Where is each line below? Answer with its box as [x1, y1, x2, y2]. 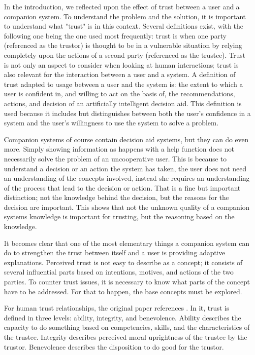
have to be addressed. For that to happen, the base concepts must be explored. [4, 286, 242, 296]
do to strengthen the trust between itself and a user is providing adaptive [4, 247, 225, 258]
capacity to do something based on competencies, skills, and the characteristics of [4, 322, 250, 332]
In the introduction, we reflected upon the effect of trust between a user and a [4, 1, 240, 11]
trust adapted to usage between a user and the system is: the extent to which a [4, 79, 243, 89]
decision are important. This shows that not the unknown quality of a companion [4, 201, 250, 212]
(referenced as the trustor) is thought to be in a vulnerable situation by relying [4, 40, 242, 50]
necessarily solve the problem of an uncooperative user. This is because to [4, 153, 227, 163]
